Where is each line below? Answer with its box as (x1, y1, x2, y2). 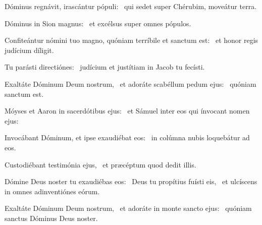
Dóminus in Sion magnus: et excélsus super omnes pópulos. (5, 18, 191, 28)
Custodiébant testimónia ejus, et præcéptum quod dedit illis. (5, 159, 196, 170)
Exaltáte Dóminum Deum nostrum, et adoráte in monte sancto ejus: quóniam (5, 203, 252, 213)
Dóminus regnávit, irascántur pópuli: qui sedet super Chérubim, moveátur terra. (5, 1, 257, 11)
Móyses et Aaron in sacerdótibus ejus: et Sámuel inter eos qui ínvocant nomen (5, 105, 250, 116)
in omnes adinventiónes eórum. (5, 186, 100, 196)
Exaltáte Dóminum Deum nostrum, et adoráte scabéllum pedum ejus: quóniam (5, 78, 256, 89)
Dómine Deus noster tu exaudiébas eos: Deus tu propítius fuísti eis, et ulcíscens (5, 176, 257, 187)
